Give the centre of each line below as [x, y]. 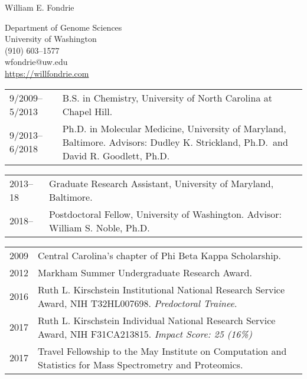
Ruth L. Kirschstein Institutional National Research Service [161, 289]
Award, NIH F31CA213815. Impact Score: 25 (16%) [145, 334]
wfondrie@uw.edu [36, 62]
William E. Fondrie [40, 7]
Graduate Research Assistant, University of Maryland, [161, 183]
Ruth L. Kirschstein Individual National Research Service [157, 320]
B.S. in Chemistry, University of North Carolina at [167, 97]
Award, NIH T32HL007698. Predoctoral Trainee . [138, 303]
